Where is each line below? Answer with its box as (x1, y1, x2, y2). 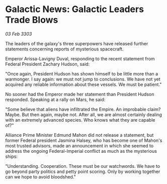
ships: (5, 153, 18, 159)
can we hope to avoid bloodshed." (5, 173, 76, 179)
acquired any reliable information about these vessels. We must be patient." (5, 81, 162, 87)
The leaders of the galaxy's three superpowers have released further (5, 40, 148, 46)
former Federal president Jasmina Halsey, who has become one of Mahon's (5, 137, 162, 143)
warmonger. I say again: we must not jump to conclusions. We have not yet (5, 76, 160, 82)
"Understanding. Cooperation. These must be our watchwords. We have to (5, 163, 160, 169)
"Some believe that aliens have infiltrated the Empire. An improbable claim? (5, 106, 161, 112)
